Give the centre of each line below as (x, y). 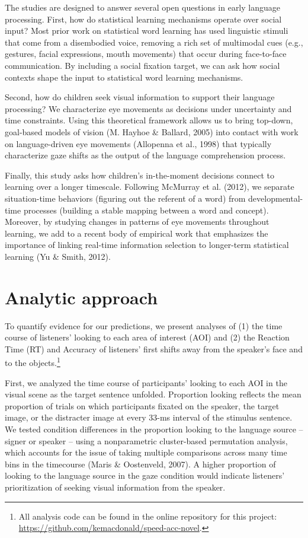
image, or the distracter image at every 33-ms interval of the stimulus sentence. (149, 417)
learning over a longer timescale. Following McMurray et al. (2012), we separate (150, 187)
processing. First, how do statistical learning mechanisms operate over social (143, 19)
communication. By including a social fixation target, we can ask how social (142, 65)
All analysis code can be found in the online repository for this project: (148, 516)
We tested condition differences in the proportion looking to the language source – (154, 429)
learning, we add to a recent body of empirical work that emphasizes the (137, 233)
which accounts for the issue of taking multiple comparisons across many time (146, 452)
